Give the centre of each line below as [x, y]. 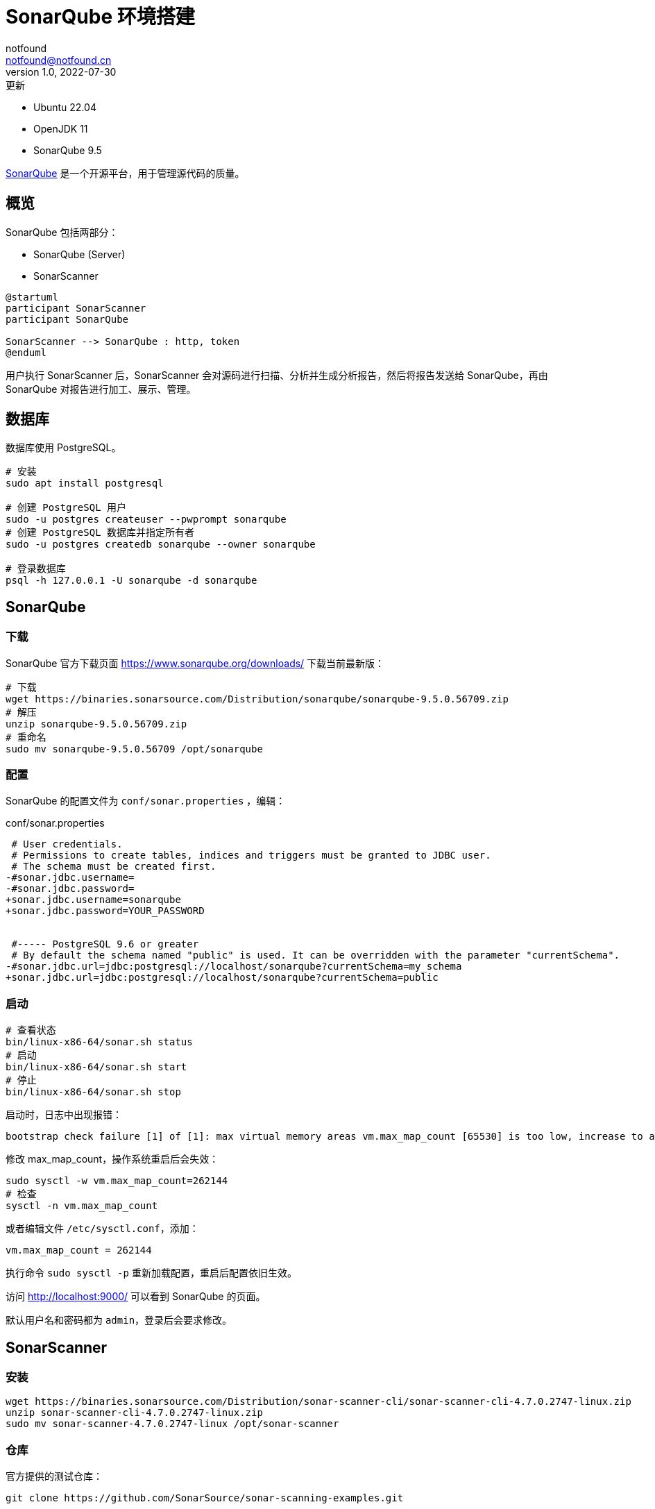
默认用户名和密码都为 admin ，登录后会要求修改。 [119, 1320]
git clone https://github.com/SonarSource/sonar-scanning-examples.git [205, 1498]
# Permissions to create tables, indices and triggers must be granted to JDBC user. [251, 855]
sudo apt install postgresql [85, 483]
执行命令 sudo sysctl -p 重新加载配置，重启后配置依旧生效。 [151, 1273]
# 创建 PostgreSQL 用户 [66, 508]
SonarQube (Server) [79, 254]
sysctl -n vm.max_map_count [82, 1206]
